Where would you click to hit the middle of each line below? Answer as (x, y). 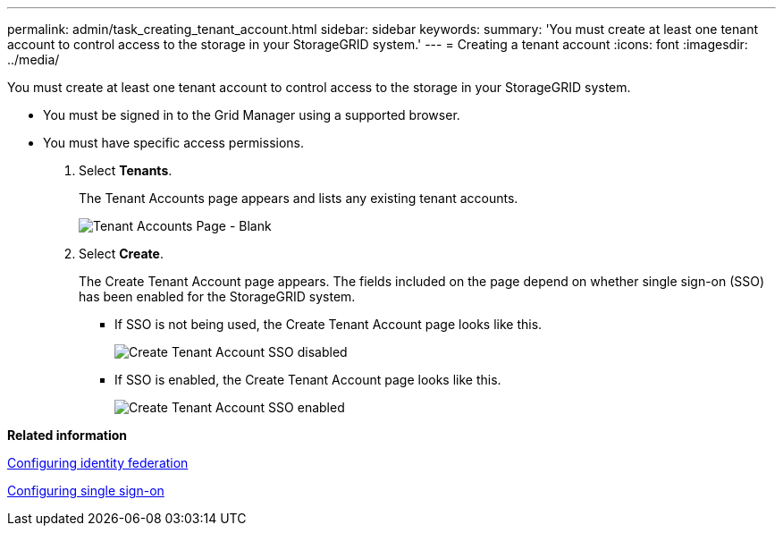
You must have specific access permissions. (174, 143)
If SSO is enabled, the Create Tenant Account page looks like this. (308, 380)
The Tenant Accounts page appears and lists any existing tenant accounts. (299, 198)
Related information (67, 435)
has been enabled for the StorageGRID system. (217, 296)
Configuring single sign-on (86, 491)
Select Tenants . (126, 170)
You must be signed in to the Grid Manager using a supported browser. (252, 115)
